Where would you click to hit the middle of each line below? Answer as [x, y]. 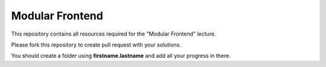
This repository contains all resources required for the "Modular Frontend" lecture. [114, 34]
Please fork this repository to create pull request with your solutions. [96, 45]
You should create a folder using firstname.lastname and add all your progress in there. [121, 56]
